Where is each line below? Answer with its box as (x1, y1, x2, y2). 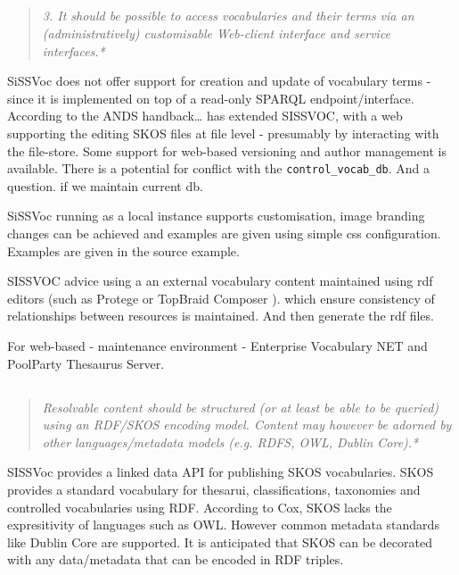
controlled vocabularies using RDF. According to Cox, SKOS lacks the (7, 497, 392, 516)
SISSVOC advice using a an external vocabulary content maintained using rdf (7, 271, 433, 290)
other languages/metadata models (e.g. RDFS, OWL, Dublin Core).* (42, 432, 419, 451)
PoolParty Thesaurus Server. (7, 354, 165, 372)
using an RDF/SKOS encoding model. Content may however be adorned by (42, 415, 452, 434)
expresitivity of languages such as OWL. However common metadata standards (7, 515, 439, 534)
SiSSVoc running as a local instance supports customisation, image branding (7, 206, 425, 225)
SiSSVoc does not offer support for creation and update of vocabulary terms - (7, 71, 431, 90)
